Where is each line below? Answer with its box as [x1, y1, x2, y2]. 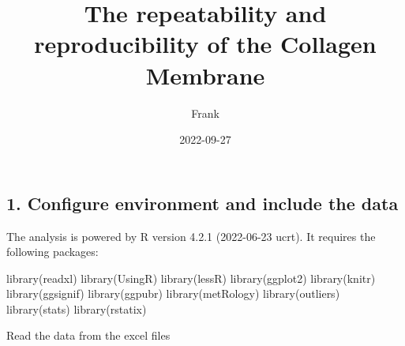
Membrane [145, 58, 265, 91]
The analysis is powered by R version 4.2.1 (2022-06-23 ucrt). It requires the [6, 228, 376, 244]
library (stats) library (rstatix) [6, 300, 147, 317]
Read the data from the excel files [6, 327, 171, 344]
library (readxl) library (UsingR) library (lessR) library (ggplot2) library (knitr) [6, 269, 376, 286]
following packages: [6, 243, 99, 260]
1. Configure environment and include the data [6, 190, 399, 215]
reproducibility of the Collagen [34, 28, 377, 60]
